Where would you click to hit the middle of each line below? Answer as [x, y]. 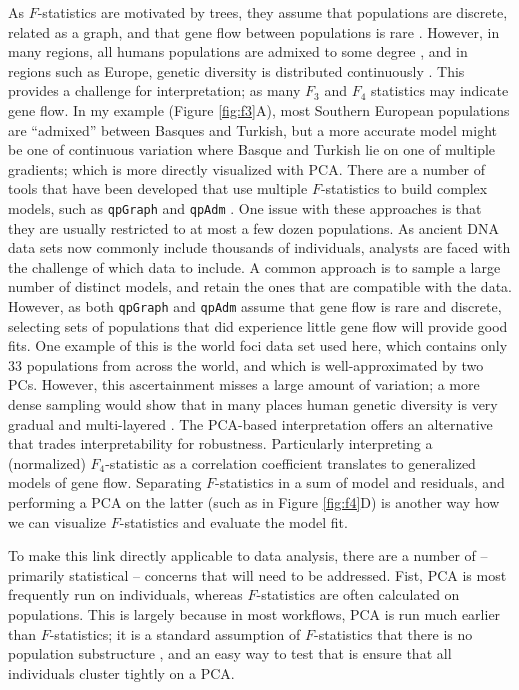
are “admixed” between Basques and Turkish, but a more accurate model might [252, 129]
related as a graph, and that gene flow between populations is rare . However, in [254, 31]
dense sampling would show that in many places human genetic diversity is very [253, 404]
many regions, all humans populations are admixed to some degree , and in [238, 51]
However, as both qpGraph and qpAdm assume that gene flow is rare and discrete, [255, 305]
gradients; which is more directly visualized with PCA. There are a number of [247, 168]
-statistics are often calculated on [358, 594]
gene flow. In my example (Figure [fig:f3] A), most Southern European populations [259, 109]
